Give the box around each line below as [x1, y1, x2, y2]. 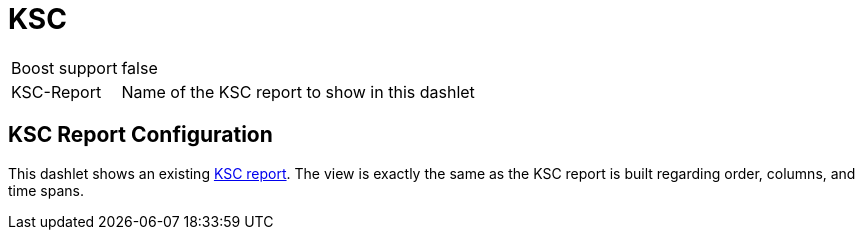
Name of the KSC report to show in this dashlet [121, 81, 475, 102]
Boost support [11, 57, 118, 78]
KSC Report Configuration [8, 122, 273, 148]
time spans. [8, 181, 84, 199]
